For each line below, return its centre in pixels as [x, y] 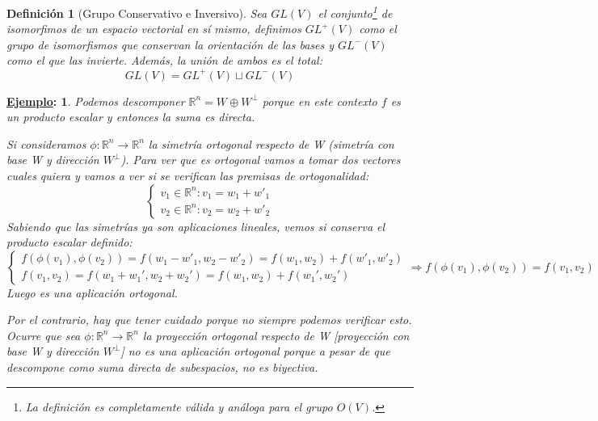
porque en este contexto [320, 101]
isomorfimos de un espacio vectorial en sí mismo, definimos [154, 29]
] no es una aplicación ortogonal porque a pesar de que [255, 351]
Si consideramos [46, 143]
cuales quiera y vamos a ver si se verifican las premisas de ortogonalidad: [188, 175]
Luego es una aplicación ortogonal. [92, 292]
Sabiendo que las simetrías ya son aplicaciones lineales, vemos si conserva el [196, 226]
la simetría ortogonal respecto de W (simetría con [271, 143]
